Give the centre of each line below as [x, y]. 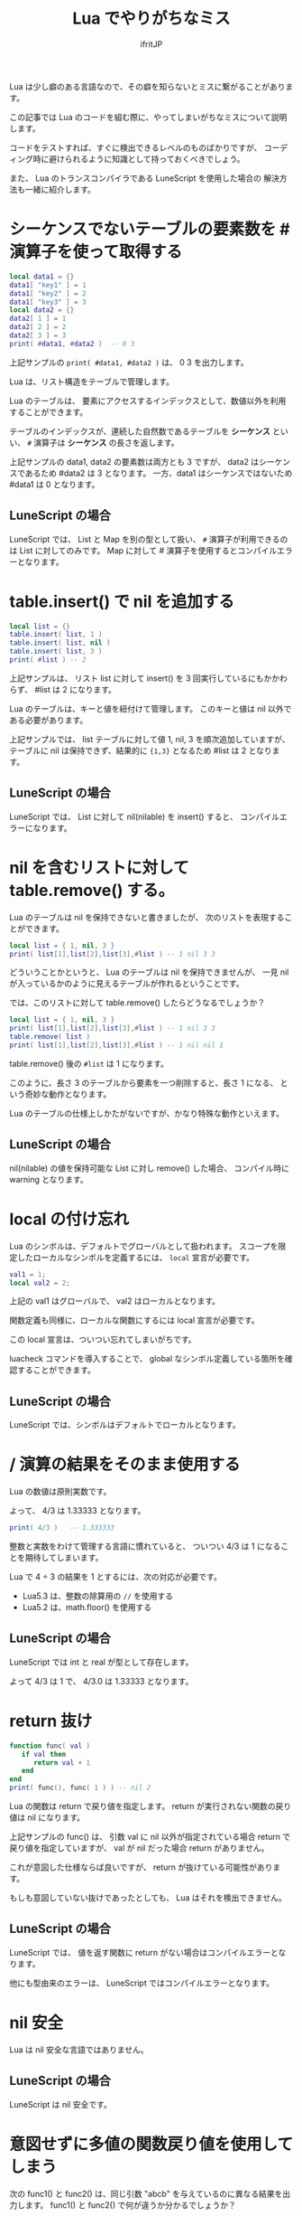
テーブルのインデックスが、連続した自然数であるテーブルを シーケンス [140, 431]
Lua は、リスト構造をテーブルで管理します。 [92, 382]
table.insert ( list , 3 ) [56, 652]
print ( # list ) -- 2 [48, 660]
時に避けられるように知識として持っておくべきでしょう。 [139, 158]
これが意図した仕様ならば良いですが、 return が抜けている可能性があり [141, 1867]
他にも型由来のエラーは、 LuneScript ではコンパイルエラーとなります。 [142, 1983]
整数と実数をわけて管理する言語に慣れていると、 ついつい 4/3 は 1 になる [145, 1546]
